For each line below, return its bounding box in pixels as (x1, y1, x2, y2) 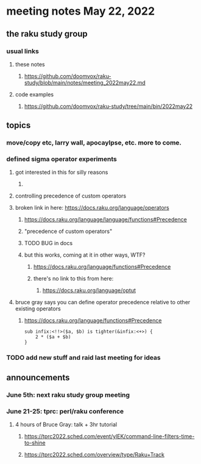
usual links (6, 47, 40, 55)
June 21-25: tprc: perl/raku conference (6, 407, 124, 415)
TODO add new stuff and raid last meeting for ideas (6, 354, 161, 362)
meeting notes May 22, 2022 (6, 4, 155, 18)
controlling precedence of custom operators (15, 192, 127, 199)
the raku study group (6, 29, 88, 39)
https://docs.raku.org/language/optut (42, 287, 136, 294)
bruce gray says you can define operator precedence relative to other (15, 299, 191, 306)
